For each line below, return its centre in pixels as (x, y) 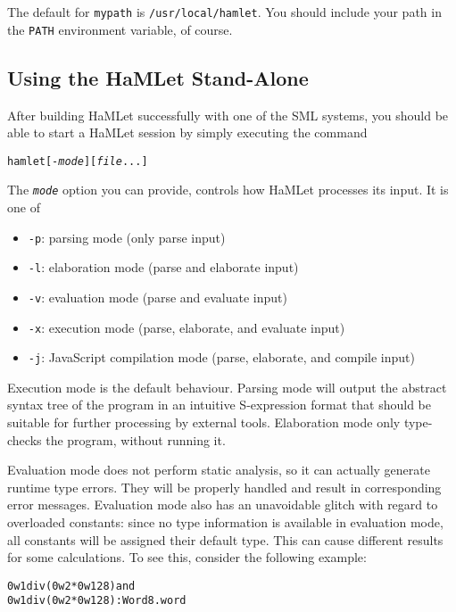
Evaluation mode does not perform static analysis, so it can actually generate (219, 470)
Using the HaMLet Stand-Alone (158, 77)
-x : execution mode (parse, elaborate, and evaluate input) (187, 327)
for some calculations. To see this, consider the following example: (187, 557)
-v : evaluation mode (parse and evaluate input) (158, 297)
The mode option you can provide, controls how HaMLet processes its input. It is (228, 190)
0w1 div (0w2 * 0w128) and (71, 586)
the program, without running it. (136, 439)
